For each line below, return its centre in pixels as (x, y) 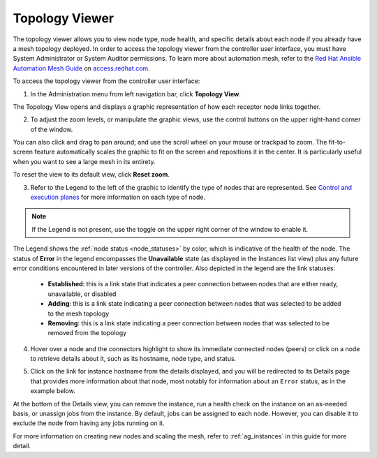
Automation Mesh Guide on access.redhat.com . (81, 68)
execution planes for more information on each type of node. (118, 197)
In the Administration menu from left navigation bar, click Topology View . (135, 94)
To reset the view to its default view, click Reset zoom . (91, 175)
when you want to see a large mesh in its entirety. (84, 161)
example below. (53, 391)
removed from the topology (87, 333)
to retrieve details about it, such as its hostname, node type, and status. (133, 359)
